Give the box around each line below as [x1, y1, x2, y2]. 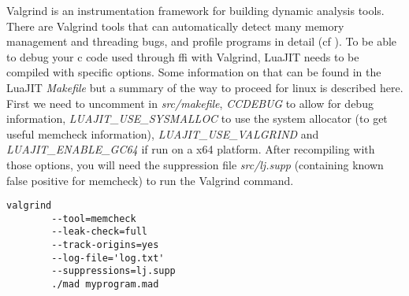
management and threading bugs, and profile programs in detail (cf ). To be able [6, 33, 397, 50]
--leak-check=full [51, 226, 147, 238]
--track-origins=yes [51, 239, 159, 251]
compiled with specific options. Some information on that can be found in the [6, 64, 381, 80]
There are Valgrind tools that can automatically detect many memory [6, 17, 344, 34]
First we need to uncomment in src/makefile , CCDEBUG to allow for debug [6, 94, 374, 111]
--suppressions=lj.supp [51, 265, 176, 277]
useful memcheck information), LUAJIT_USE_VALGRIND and [6, 125, 319, 142]
